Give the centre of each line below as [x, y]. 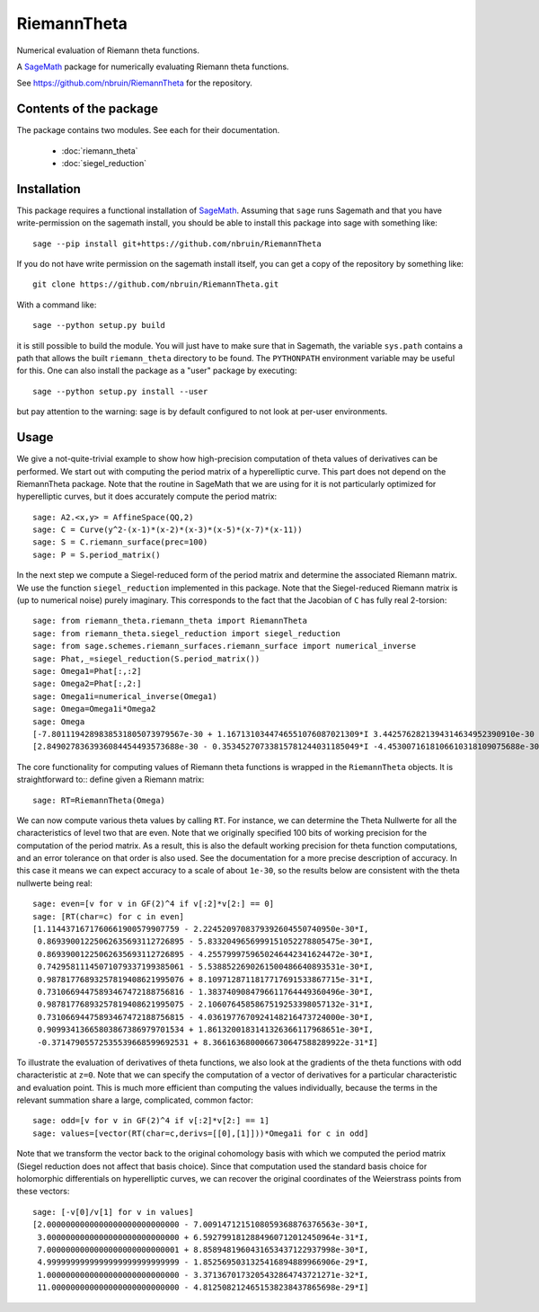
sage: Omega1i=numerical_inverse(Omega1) [125, 696]
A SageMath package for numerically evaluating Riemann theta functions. [153, 66]
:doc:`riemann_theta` [100, 151]
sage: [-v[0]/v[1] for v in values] [113, 1212]
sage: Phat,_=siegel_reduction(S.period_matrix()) [146, 659]
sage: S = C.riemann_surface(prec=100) [120, 542]
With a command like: [57, 305]
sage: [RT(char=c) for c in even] [108, 916]
